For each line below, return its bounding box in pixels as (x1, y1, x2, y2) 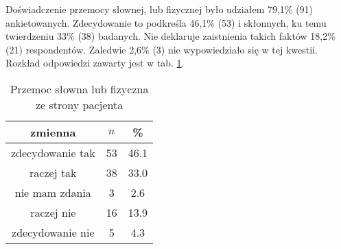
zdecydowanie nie (12, 224, 95, 240)
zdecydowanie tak (11, 144, 95, 161)
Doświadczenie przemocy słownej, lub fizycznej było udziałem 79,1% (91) (5, 2, 314, 16)
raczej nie (30, 204, 76, 220)
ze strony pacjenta (35, 96, 124, 112)
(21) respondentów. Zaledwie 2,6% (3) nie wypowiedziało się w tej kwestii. (5, 42, 318, 56)
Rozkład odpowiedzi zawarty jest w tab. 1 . (5, 56, 185, 70)
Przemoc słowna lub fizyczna (10, 80, 149, 97)
